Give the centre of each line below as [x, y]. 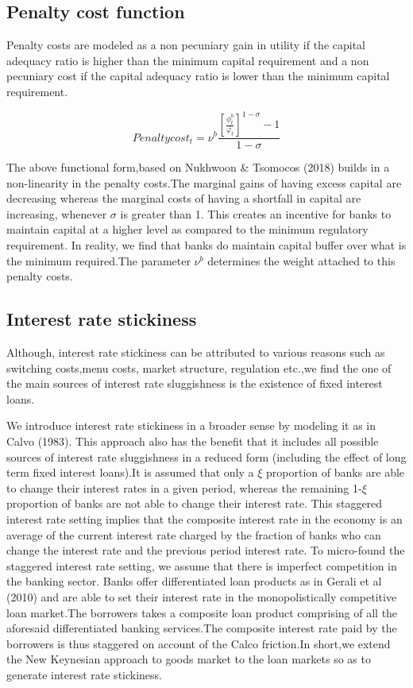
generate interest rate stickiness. [84, 674]
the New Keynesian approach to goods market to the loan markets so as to [189, 659]
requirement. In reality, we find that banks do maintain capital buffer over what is [206, 245]
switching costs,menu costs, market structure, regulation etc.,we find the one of [199, 367]
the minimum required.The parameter [98, 260]
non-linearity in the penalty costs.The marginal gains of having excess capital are [204, 182]
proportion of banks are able [336, 472]
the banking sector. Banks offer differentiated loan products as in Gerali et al [194, 581]
